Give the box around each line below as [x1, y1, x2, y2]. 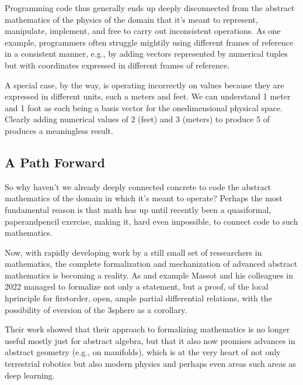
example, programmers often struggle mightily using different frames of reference [5, 36, 294, 48]
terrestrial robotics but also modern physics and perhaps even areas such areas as [5, 357, 296, 370]
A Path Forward [5, 153, 105, 171]
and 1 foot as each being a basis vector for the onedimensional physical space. [5, 101, 283, 114]
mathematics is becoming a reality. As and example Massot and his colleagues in [5, 269, 294, 281]
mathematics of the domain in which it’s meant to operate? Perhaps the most [5, 192, 283, 204]
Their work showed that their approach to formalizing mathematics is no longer [5, 323, 290, 335]
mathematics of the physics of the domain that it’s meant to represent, [5, 13, 258, 25]
